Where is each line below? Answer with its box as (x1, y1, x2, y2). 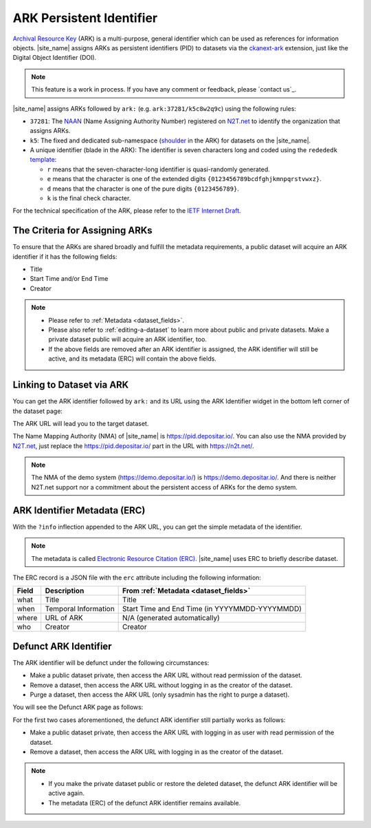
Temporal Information (45, 604, 115, 614)
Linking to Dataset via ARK (12, 379, 129, 391)
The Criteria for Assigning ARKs (12, 224, 153, 237)
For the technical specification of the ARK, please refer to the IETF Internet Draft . (12, 206, 242, 215)
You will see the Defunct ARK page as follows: (12, 703, 144, 712)
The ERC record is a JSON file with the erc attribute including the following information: (12, 573, 261, 582)
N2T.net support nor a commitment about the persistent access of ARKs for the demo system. (31, 482, 298, 491)
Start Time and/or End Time (30, 275, 109, 283)
